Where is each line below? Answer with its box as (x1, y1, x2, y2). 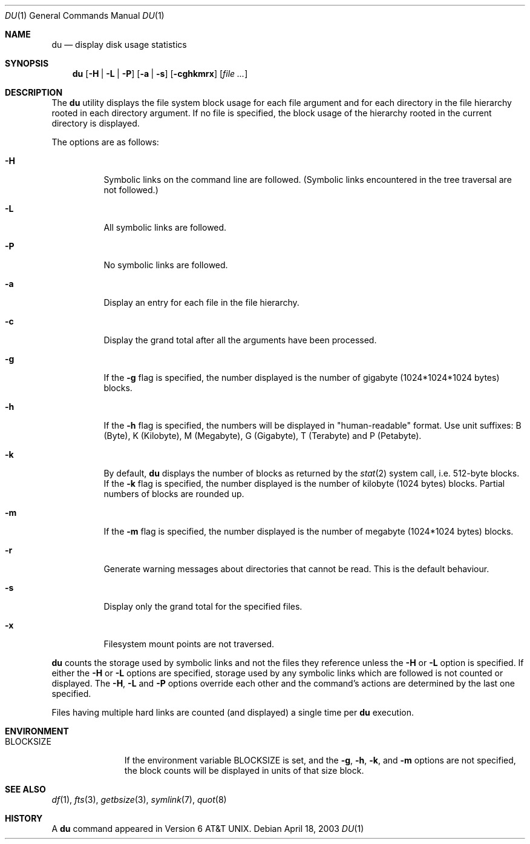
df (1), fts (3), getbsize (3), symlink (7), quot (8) (51, 794, 227, 805)
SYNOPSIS (5, 58, 49, 68)
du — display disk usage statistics (51, 39, 187, 50)
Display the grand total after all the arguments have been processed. (103, 335, 377, 345)
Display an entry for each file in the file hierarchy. (103, 297, 299, 308)
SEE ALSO (5, 784, 46, 794)
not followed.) (103, 185, 159, 195)
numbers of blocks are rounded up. (103, 489, 244, 499)
